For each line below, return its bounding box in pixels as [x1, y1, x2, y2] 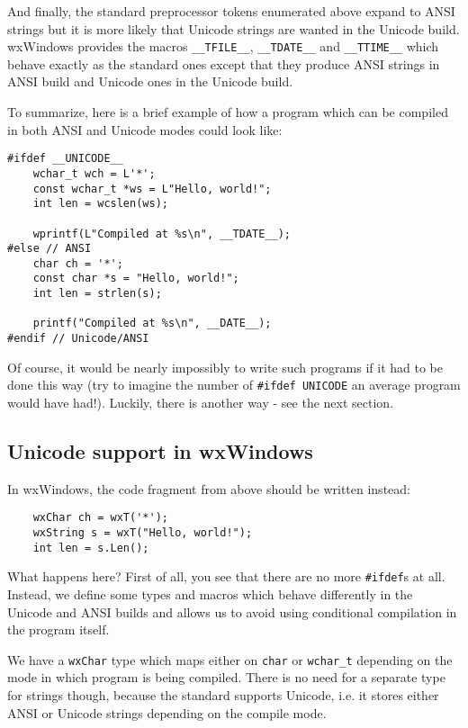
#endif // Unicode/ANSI [7, 332, 149, 346]
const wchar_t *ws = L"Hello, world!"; [32, 182, 272, 195]
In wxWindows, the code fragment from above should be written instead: [7, 479, 410, 498]
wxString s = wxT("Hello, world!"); [32, 526, 253, 540]
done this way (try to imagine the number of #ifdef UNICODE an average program [7, 375, 461, 394]
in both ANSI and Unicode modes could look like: [7, 120, 283, 139]
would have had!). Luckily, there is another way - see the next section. [7, 393, 394, 411]
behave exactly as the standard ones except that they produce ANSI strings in [7, 54, 440, 73]
